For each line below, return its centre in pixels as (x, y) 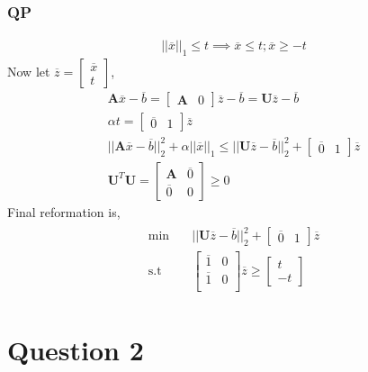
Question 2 (76, 349)
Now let (29, 72)
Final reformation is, (64, 211)
